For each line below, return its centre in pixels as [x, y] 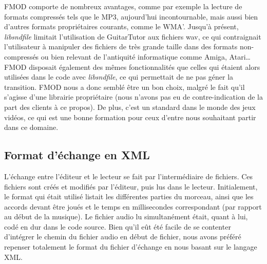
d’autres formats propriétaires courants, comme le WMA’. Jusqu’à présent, [121, 26]
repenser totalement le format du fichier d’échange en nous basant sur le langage [131, 247]
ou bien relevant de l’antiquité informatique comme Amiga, [134, 56]
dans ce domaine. [31, 127]
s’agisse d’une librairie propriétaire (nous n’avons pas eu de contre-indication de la [133, 97]
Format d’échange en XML [77, 155]
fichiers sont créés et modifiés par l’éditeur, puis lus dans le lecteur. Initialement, [131, 186]
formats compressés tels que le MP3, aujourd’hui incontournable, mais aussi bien [131, 16]
